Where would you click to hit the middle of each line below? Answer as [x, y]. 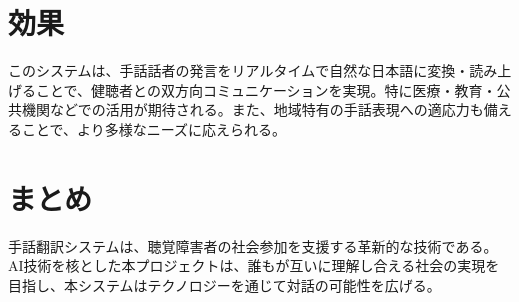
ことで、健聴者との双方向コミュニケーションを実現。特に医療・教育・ [266, 89]
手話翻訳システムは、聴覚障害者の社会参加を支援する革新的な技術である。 [253, 245]
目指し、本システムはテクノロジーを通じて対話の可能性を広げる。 [224, 284]
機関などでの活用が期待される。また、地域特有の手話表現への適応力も [252, 109]
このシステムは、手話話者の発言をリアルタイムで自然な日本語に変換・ [239, 70]
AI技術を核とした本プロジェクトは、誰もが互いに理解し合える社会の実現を [254, 265]
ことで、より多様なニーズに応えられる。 [154, 128]
